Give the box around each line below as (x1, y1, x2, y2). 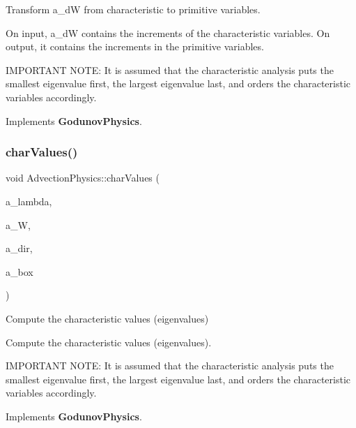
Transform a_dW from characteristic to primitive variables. (6, 2, 261, 16)
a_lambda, (6, 193, 52, 208)
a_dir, (6, 241, 33, 256)
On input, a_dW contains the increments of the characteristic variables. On (6, 25, 330, 40)
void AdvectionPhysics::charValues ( (6, 170, 160, 185)
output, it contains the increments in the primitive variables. (6, 39, 264, 54)
